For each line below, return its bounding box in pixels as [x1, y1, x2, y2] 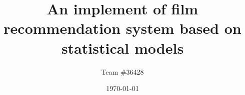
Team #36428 [101, 66, 144, 77]
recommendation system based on [3, 18, 241, 38]
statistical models [61, 37, 184, 58]
